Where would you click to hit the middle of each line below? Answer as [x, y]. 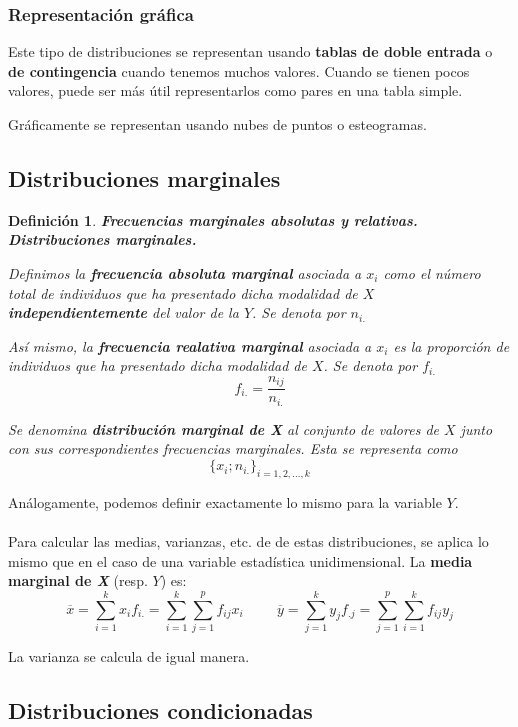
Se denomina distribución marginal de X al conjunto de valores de [223, 428]
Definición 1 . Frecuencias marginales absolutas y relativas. [213, 219]
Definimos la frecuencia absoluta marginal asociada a [185, 272]
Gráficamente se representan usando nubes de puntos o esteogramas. [217, 124]
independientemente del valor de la [123, 312]
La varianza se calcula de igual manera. [129, 655]
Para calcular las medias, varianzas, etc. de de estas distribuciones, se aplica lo [248, 541]
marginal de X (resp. [78, 580]
